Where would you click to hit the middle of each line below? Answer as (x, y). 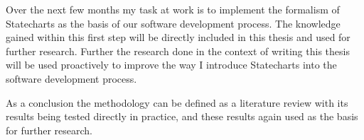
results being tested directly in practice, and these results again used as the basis (182, 116)
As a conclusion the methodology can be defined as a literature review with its (177, 102)
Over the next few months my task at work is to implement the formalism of (173, 9)
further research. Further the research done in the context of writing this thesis (178, 51)
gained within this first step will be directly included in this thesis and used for (178, 37)
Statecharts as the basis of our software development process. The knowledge (173, 23)
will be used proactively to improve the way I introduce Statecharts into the (171, 65)
